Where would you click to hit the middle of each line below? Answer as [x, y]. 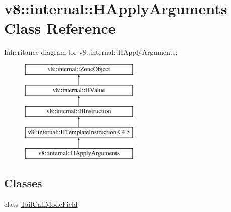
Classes [23, 183]
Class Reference [60, 28]
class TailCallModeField [41, 204]
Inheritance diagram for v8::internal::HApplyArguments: [91, 52]
